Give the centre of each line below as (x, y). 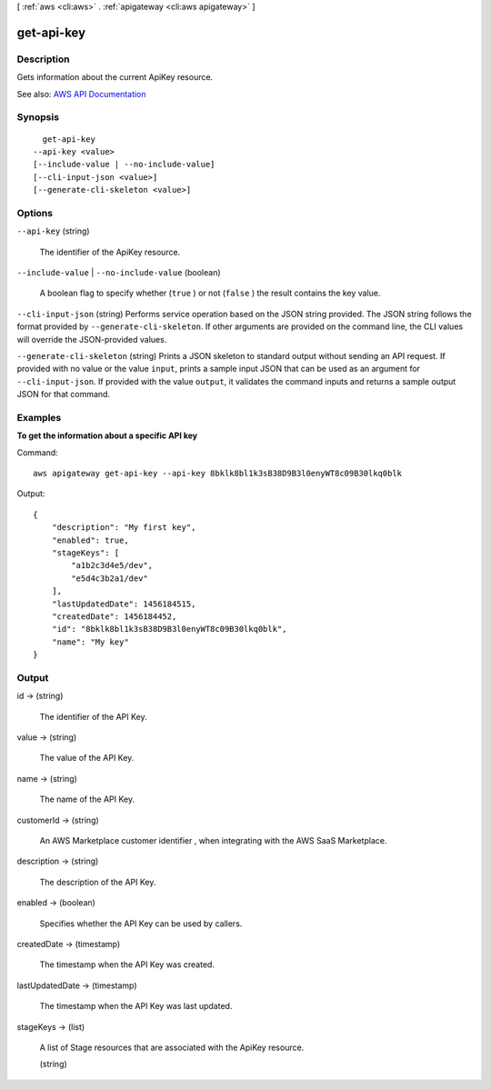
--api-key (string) (53, 231)
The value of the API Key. (87, 758)
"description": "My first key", (124, 528)
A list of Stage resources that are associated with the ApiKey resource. (172, 1047)
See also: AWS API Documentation (81, 94)
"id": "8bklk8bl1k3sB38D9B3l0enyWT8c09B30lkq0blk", (169, 629)
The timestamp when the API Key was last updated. (136, 1006)
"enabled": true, (90, 540)
